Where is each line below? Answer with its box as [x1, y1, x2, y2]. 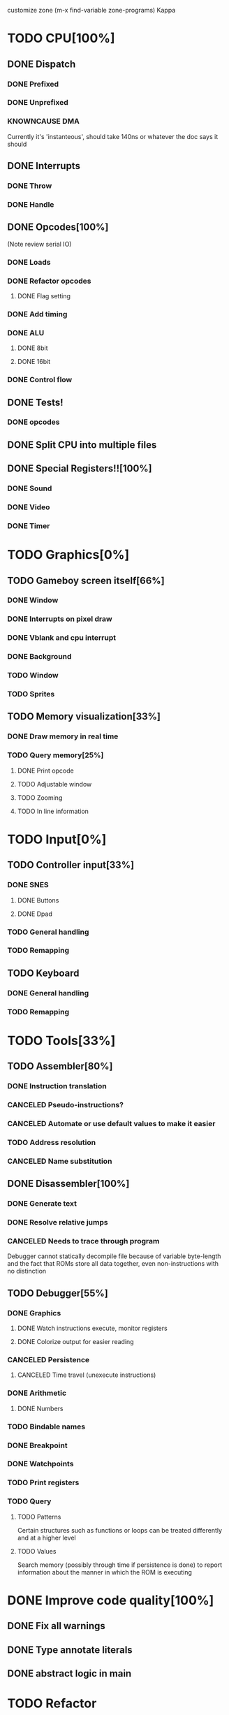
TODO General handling [7, 927, 89, 937]
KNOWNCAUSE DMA [7, 117, 80, 126]
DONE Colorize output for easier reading [17, 1338, 134, 1346]
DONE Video [7, 502, 50, 512]
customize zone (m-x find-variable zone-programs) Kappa [7, 6, 176, 14]
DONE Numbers [17, 1404, 64, 1413]
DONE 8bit [17, 344, 48, 352]
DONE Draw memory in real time [7, 731, 119, 741]
